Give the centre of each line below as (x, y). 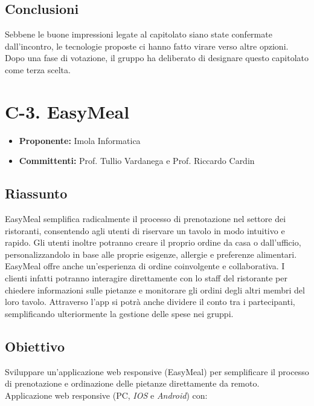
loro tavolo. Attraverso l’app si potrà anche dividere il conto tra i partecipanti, (150, 302)
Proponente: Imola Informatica (80, 140)
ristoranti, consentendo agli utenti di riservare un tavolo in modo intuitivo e (145, 230)
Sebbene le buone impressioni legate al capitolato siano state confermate (139, 34)
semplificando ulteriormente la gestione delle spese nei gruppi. (119, 313)
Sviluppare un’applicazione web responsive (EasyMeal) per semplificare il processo (157, 371)
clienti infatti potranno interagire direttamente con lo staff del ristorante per (146, 278)
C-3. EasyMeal (67, 111)
